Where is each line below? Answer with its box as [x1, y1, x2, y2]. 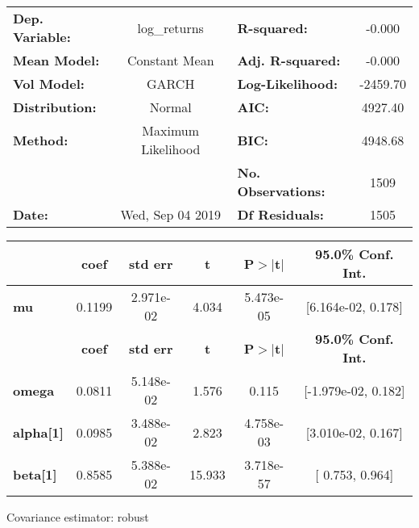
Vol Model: [13, 74, 85, 93]
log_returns [137, 18, 204, 37]
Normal [149, 98, 192, 116]
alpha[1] [13, 422, 64, 442]
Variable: [13, 27, 71, 46]
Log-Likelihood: [237, 74, 338, 93]
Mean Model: [13, 51, 100, 69]
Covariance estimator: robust [6, 509, 149, 525]
